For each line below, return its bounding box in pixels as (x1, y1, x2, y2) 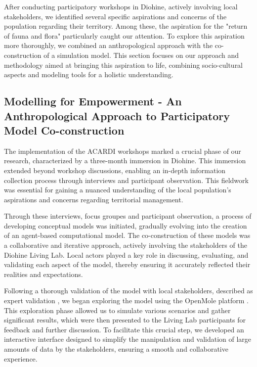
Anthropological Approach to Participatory (4, 108, 230, 123)
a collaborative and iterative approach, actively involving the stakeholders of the (4, 240, 247, 250)
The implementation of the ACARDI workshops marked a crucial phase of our (4, 145, 241, 156)
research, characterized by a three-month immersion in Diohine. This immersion (4, 155, 246, 166)
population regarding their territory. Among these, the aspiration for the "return (4, 21, 248, 31)
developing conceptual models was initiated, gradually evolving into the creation (4, 220, 247, 230)
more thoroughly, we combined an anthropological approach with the (4, 40, 213, 50)
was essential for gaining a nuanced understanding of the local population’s (4, 184, 231, 195)
